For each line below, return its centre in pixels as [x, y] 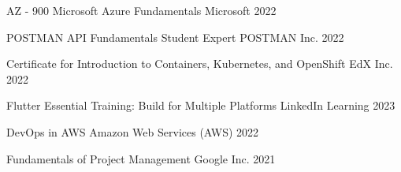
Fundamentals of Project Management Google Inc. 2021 [141, 158]
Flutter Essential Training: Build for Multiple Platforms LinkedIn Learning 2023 [201, 105]
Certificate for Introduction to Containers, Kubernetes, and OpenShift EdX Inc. [200, 64]
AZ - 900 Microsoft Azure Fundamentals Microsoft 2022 [141, 10]
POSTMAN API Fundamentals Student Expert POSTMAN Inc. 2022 [175, 37]
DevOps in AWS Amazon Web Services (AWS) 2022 [133, 131]
